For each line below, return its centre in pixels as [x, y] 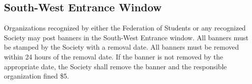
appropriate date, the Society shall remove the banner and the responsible [115, 66]
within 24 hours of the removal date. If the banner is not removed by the [113, 56]
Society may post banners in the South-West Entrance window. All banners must [126, 37]
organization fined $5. [37, 76]
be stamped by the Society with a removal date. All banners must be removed [122, 47]
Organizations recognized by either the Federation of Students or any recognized [125, 28]
